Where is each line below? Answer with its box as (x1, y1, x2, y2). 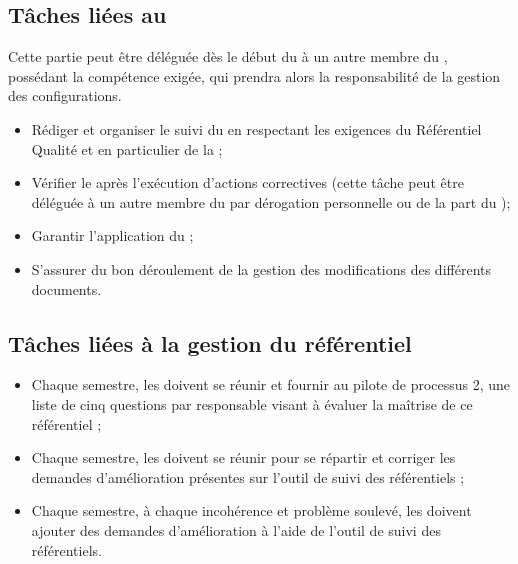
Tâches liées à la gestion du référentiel (8, 327, 412, 358)
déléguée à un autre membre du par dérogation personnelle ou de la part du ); (31, 191, 511, 212)
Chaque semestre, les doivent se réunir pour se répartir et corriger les (31, 447, 456, 468)
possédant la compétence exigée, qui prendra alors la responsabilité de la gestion (8, 65, 501, 86)
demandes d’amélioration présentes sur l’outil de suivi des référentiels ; (31, 466, 465, 487)
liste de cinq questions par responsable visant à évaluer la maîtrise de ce (31, 393, 473, 414)
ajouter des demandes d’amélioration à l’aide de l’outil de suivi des (31, 519, 441, 540)
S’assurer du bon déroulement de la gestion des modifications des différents (31, 258, 491, 279)
